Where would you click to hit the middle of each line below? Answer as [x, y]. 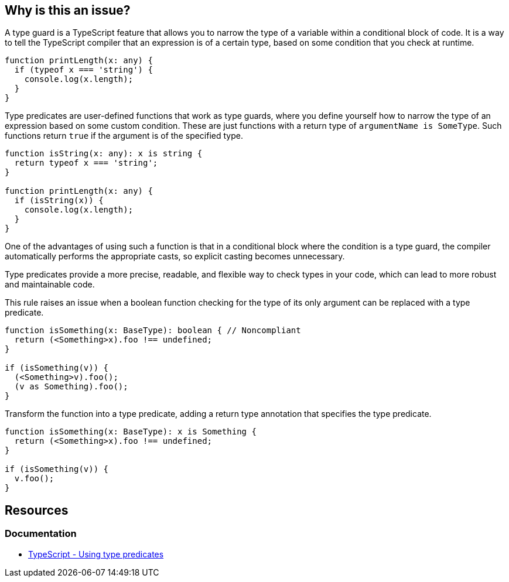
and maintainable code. [50, 285]
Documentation [41, 534]
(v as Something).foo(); [71, 387]
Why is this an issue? [68, 10]
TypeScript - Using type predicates [96, 554]
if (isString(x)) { [59, 201]
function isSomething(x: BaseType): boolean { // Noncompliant [153, 331]
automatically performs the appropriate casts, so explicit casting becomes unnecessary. [175, 256]
